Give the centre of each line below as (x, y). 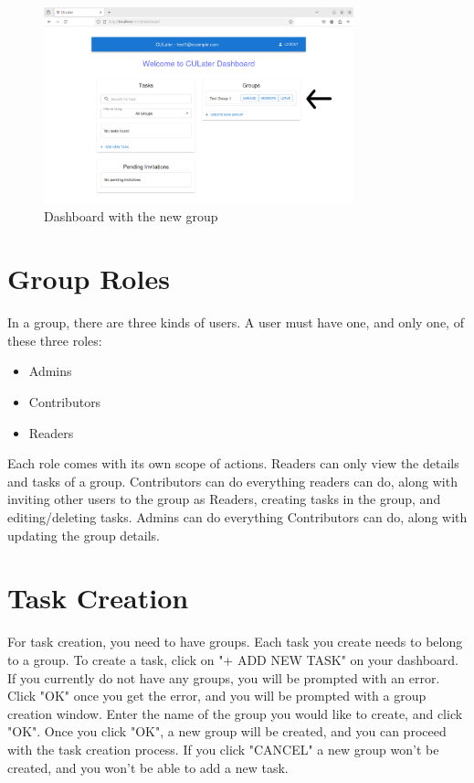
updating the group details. (84, 535)
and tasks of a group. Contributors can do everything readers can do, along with (232, 481)
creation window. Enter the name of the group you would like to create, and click (235, 713)
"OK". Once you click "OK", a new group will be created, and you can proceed (227, 731)
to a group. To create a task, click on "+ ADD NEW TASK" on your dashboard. (233, 659)
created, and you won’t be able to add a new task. (148, 767)
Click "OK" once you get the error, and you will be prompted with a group (217, 696)
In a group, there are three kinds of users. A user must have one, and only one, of (236, 322)
